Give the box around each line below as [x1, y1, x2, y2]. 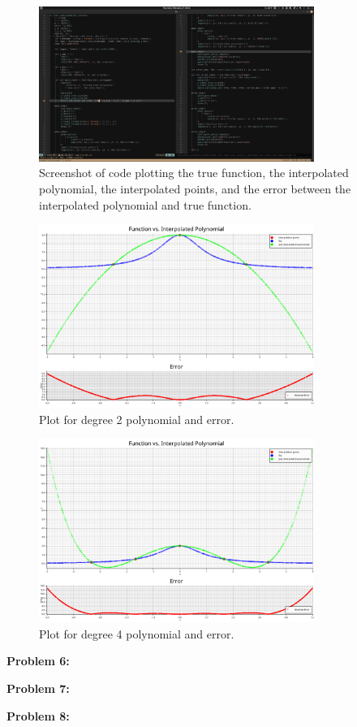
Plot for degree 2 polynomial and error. [39, 410, 234, 427]
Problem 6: [6, 652, 70, 669]
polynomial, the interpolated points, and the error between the [39, 180, 351, 197]
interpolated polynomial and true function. [39, 196, 252, 213]
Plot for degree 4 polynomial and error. [39, 625, 234, 642]
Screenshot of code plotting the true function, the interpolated [39, 164, 349, 181]
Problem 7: [6, 679, 70, 696]
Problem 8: [6, 707, 70, 724]
